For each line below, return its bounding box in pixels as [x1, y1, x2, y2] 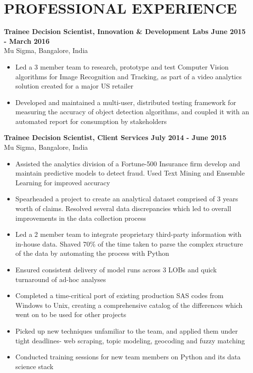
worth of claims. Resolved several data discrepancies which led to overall [15, 203, 232, 213]
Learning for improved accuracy [15, 177, 110, 187]
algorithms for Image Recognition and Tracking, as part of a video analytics [15, 71, 242, 81]
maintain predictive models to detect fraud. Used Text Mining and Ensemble [15, 168, 245, 178]
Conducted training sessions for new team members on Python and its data [15, 352, 241, 362]
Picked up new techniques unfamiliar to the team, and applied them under [15, 325, 238, 336]
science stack [15, 361, 54, 371]
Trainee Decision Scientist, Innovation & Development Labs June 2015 [4, 26, 246, 36]
